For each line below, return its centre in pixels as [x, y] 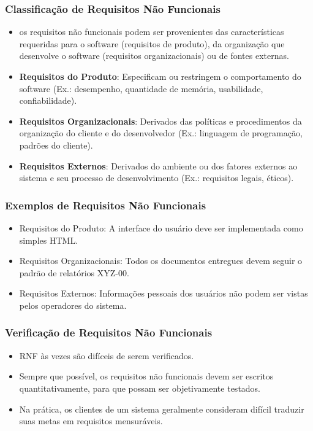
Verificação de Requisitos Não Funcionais [109, 332]
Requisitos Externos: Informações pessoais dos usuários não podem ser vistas [164, 293]
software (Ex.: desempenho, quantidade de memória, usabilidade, [141, 88]
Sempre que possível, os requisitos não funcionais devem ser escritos [146, 376]
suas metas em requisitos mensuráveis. [91, 421]
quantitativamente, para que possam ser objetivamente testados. [140, 388]
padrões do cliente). [56, 145]
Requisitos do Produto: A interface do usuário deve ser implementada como [161, 227]
